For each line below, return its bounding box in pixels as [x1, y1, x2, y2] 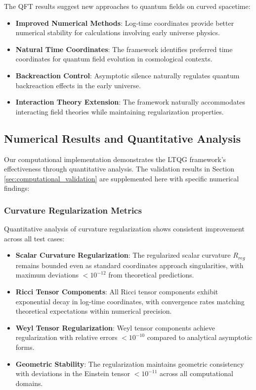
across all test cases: [4, 233, 65, 243]
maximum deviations [15, 270, 79, 280]
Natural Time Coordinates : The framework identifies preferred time [15, 44, 233, 54]
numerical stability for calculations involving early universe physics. [15, 27, 220, 38]
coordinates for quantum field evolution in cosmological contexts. [15, 54, 213, 64]
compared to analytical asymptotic [147, 332, 253, 342]
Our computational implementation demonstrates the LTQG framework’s [4, 154, 226, 164]
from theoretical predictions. [108, 270, 194, 280]
